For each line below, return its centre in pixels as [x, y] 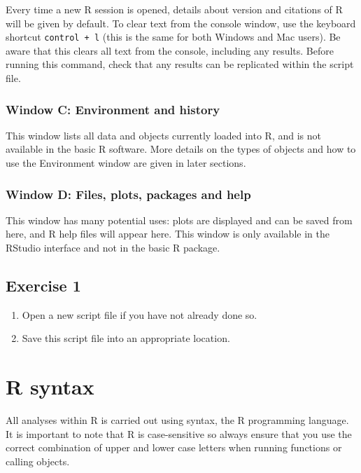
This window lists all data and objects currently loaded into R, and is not [164, 135]
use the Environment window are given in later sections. [126, 163]
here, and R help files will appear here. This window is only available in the [168, 234]
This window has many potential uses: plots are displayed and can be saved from [179, 220]
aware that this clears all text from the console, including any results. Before [170, 50]
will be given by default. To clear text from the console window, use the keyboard [181, 23]
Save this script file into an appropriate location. [126, 338]
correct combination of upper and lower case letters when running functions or [174, 447]
